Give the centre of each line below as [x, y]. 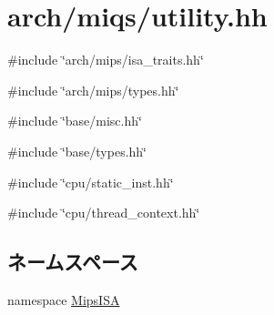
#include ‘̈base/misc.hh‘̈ [75, 121]
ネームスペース [73, 262]
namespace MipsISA [64, 299]
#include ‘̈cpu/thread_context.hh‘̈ [104, 213]
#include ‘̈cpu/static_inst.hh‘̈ [91, 182]
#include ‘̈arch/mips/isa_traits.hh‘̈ [106, 60]
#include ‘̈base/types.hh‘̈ [77, 151]
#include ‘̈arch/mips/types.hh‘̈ [93, 90]
